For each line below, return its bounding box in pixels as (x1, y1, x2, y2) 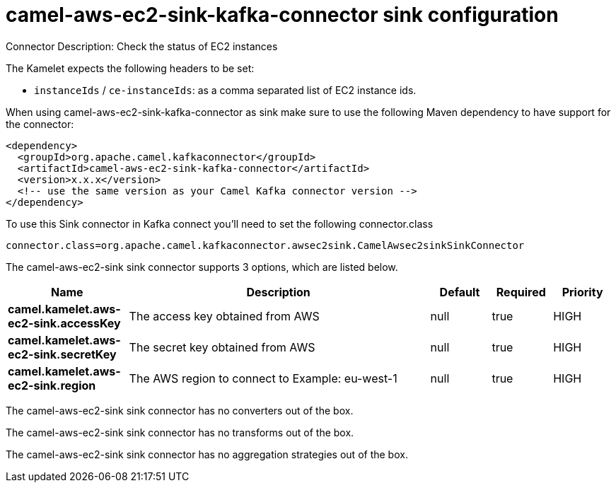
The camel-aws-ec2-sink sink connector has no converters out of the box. (6, 404, 354, 417)
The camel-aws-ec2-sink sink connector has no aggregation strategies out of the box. (6, 448, 408, 460)
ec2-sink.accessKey (8, 315, 121, 330)
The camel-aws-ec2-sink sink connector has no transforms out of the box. (6, 426, 354, 438)
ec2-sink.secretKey (8, 347, 117, 361)
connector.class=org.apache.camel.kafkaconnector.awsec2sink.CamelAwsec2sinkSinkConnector (6, 239, 525, 251)
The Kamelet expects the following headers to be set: (6, 62, 255, 74)
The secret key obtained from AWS (129, 339, 315, 354)
